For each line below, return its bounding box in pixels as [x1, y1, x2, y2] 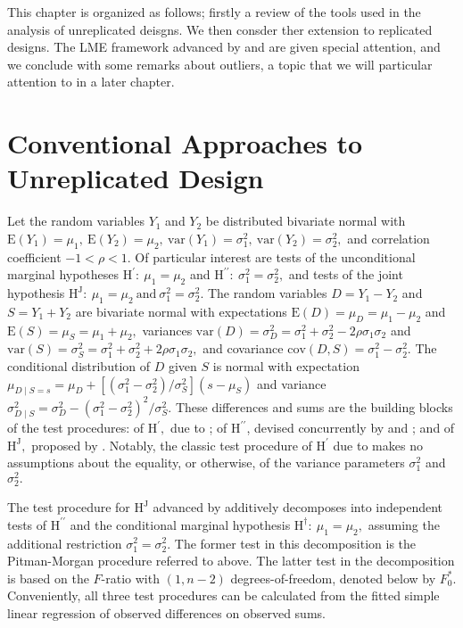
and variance [257, 374, 327, 392]
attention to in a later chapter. [7, 72, 175, 91]
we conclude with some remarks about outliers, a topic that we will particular [7, 54, 433, 73]
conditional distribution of [7, 357, 151, 376]
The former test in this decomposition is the [174, 533, 417, 552]
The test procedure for [7, 498, 130, 516]
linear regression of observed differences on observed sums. [7, 603, 326, 622]
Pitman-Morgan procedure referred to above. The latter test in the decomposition [7, 551, 455, 570]
